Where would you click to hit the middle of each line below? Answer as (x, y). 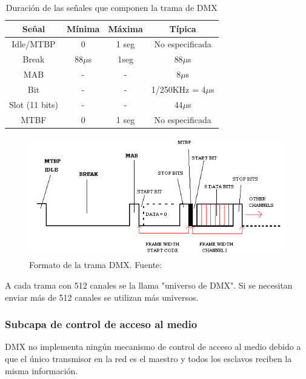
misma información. (42, 370)
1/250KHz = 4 (178, 89)
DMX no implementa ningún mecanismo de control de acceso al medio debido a (153, 347)
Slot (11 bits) (34, 104)
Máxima (125, 28)
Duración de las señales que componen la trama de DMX (111, 7)
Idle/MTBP (34, 44)
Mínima (83, 28)
